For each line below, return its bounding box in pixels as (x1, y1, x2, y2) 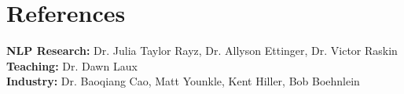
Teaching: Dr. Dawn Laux (6, 57, 138, 74)
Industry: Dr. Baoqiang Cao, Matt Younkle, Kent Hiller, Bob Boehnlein (6, 73, 360, 89)
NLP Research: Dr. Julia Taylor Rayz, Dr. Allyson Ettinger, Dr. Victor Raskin (6, 42, 398, 59)
